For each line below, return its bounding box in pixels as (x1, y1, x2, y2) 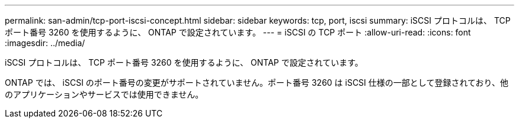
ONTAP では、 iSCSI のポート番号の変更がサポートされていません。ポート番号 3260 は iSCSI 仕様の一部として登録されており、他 (5, 77, 508, 88)
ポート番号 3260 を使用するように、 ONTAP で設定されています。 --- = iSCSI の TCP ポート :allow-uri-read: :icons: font (5, 27, 471, 37)
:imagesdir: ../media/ (5, 38, 85, 48)
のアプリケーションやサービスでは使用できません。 (5, 89, 204, 99)
